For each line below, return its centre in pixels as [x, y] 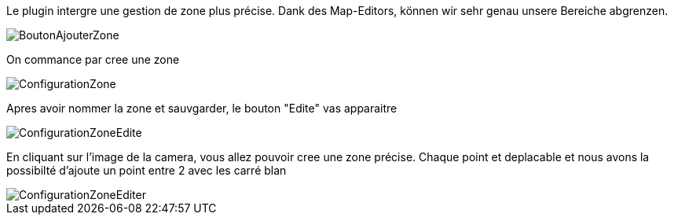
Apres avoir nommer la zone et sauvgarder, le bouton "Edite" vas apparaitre [202, 108]
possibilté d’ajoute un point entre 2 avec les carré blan [147, 170]
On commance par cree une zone [93, 59]
